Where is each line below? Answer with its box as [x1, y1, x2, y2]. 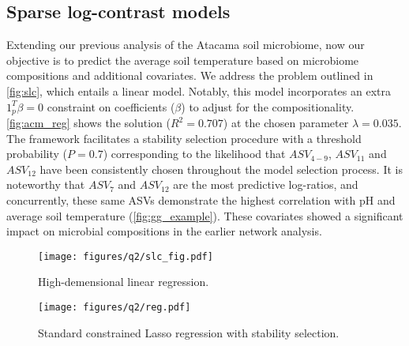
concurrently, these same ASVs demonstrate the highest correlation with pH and [6, 192, 396, 208]
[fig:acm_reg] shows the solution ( [6, 115, 171, 131]
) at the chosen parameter [223, 115, 349, 131]
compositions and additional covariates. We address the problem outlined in [6, 67, 373, 84]
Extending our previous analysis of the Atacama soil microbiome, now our [6, 36, 365, 53]
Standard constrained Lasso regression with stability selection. [38, 324, 340, 340]
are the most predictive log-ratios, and [173, 176, 358, 193]
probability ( [6, 145, 68, 162]
